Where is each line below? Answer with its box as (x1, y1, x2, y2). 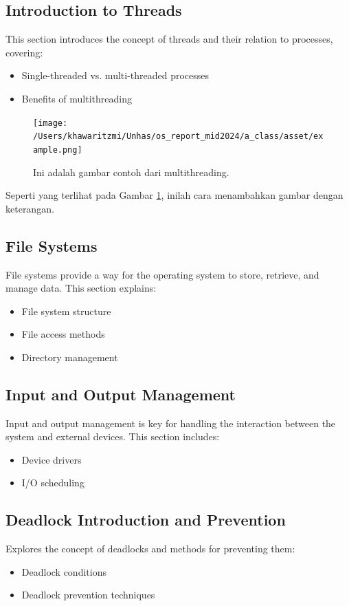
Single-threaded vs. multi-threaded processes (21, 68, 210, 83)
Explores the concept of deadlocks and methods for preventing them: (5, 541, 295, 556)
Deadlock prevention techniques (21, 587, 155, 602)
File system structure (21, 303, 111, 318)
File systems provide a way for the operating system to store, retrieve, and (5, 267, 319, 281)
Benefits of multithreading (21, 91, 132, 105)
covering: (5, 45, 43, 59)
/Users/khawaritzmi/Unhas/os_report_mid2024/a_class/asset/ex (33, 131, 324, 142)
